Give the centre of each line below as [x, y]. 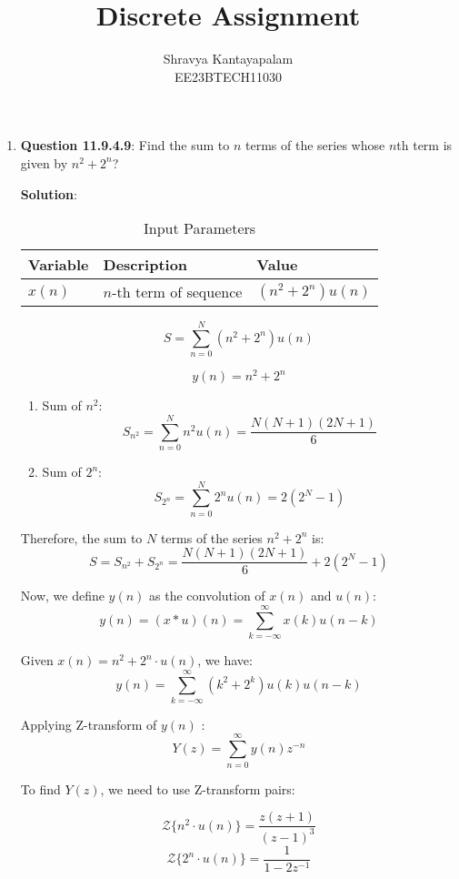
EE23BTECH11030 [228, 76]
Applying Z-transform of [89, 724]
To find [40, 788]
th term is [424, 145]
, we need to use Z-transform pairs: [198, 788]
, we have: [225, 660]
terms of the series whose [315, 145]
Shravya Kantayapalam [228, 59]
